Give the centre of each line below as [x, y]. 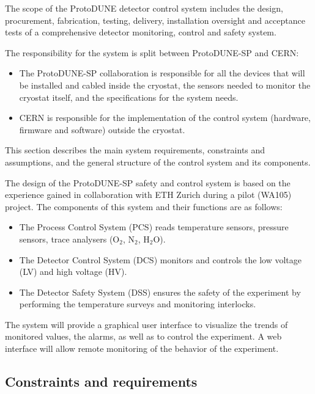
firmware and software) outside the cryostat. [102, 129]
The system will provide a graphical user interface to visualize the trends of [146, 324]
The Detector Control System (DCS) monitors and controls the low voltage [160, 259]
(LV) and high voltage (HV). [73, 272]
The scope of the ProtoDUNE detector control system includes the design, [144, 8]
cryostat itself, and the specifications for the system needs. [129, 97]
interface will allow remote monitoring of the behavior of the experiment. [142, 348]
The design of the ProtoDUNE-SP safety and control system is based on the [148, 182]
